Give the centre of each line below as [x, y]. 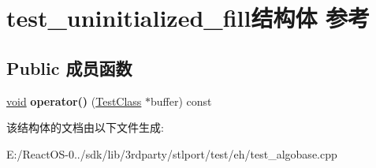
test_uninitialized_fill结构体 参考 [188, 18]
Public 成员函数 [69, 67]
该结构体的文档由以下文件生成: [85, 127]
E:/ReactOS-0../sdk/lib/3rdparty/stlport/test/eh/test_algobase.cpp [172, 153]
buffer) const [181, 101]
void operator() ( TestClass [74, 101]
